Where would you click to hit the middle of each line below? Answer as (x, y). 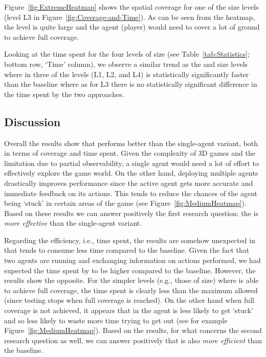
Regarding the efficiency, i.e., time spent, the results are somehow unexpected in (130, 240)
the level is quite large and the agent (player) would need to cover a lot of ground (132, 27)
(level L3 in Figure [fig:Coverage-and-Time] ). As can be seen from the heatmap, (130, 17)
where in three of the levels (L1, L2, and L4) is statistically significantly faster (127, 74)
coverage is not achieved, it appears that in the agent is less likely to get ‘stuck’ (129, 310)
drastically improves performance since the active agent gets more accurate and (129, 183)
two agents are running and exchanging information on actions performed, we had (132, 260)
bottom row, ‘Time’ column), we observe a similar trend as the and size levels (126, 64)
